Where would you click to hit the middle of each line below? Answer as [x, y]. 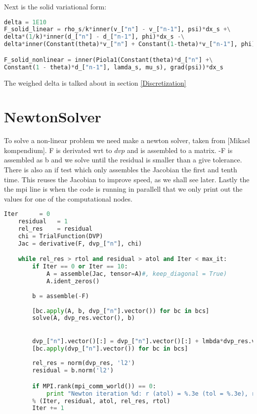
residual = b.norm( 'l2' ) [73, 371]
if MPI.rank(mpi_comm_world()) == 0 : [94, 386]
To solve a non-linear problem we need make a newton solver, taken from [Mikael [127, 140]
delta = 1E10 [25, 22]
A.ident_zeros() [73, 282]
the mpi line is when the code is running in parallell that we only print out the [123, 189]
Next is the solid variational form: [55, 6]
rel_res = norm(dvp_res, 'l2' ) [84, 363]
